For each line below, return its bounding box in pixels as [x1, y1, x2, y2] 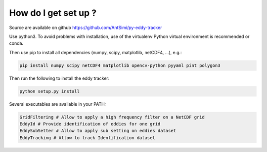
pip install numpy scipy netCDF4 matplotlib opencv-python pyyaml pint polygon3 [19, 62, 221, 68]
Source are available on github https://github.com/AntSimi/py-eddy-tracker [9, 25, 162, 30]
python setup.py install [19, 89, 80, 94]
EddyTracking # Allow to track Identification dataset [19, 135, 155, 140]
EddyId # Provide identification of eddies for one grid [19, 121, 161, 127]
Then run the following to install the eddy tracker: [9, 75, 110, 81]
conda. [9, 40, 24, 46]
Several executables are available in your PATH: [9, 101, 106, 107]
